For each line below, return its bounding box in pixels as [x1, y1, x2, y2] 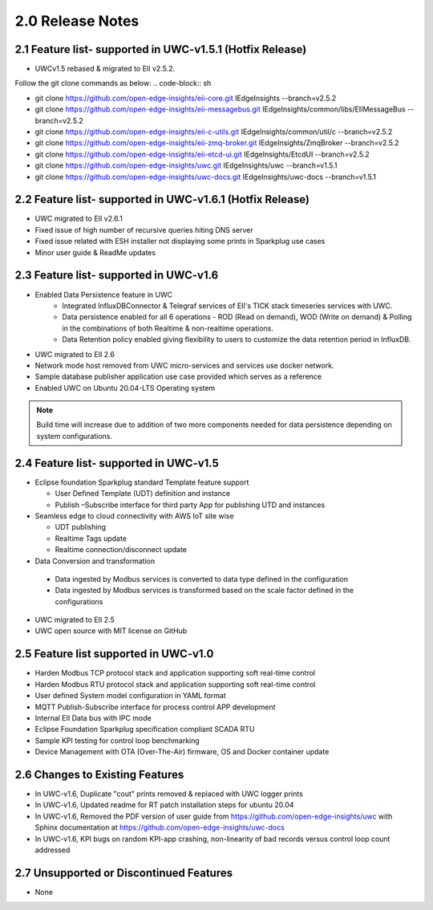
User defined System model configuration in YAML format [34, 691, 226, 701]
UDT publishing [55, 522, 107, 532]
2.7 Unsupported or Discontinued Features [14, 866, 233, 880]
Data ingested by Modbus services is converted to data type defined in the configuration [55, 574, 349, 583]
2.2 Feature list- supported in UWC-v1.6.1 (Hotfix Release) [14, 193, 310, 206]
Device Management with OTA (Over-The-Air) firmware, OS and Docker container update [34, 747, 330, 757]
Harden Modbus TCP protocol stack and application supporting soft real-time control [34, 668, 316, 678]
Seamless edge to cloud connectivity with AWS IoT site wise [34, 510, 234, 521]
